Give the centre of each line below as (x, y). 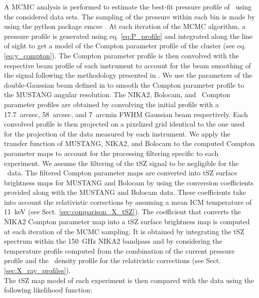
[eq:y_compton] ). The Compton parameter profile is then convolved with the (122, 55)
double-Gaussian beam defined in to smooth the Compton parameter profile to (124, 84)
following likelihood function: (48, 290)
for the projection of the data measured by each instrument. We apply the (117, 133)
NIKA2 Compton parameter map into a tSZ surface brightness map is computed (127, 222)
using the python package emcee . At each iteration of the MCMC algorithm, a (125, 26)
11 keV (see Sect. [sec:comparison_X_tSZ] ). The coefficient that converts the (123, 212)
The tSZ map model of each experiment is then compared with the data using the (129, 280)
